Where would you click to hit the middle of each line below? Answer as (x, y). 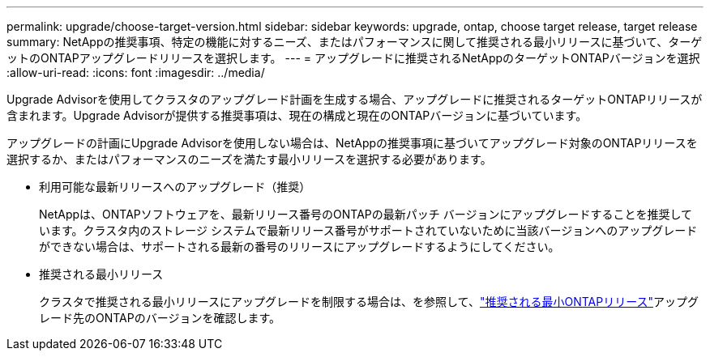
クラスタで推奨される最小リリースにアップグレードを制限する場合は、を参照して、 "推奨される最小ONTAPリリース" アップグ (369, 302)
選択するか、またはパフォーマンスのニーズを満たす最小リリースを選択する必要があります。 (249, 159)
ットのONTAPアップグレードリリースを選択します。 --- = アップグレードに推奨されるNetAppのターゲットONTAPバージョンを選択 (353, 58)
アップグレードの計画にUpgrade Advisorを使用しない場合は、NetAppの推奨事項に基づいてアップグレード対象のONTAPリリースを (352, 143)
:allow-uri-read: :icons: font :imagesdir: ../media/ (136, 72)
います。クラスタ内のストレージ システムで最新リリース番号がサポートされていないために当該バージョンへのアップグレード (368, 230)
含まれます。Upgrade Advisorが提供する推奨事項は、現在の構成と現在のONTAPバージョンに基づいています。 (297, 115)
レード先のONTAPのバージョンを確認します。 (160, 318)
